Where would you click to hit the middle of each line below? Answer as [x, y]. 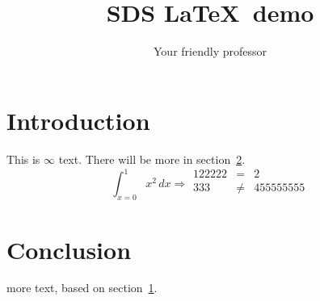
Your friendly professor [210, 51]
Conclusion [69, 249]
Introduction [78, 120]
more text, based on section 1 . [82, 288]
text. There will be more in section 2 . [152, 159]
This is [23, 159]
